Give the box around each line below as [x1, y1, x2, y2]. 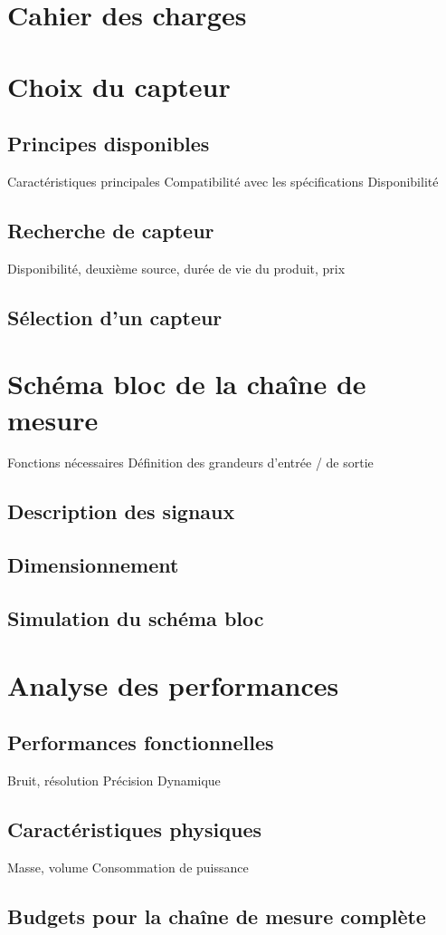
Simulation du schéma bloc [7, 603, 264, 631]
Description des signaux [7, 497, 235, 525]
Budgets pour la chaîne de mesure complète [7, 901, 426, 930]
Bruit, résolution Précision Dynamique [7, 770, 221, 789]
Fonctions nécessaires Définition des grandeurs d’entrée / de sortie [7, 453, 374, 472]
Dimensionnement [7, 551, 179, 579]
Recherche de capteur [7, 216, 214, 244]
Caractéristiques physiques [7, 815, 262, 843]
